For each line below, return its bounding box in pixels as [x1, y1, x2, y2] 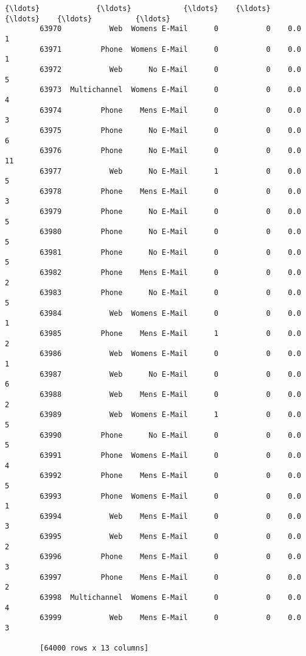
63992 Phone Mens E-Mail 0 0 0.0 [40, 471, 301, 480]
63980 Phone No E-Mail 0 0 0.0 [40, 227, 301, 237]
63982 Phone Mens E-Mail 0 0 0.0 [40, 268, 301, 277]
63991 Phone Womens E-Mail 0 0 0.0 [40, 451, 301, 460]
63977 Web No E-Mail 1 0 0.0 [40, 166, 301, 176]
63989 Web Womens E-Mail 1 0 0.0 [40, 410, 301, 419]
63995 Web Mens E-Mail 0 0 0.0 [40, 532, 301, 541]
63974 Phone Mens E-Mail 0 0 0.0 [40, 105, 301, 115]
